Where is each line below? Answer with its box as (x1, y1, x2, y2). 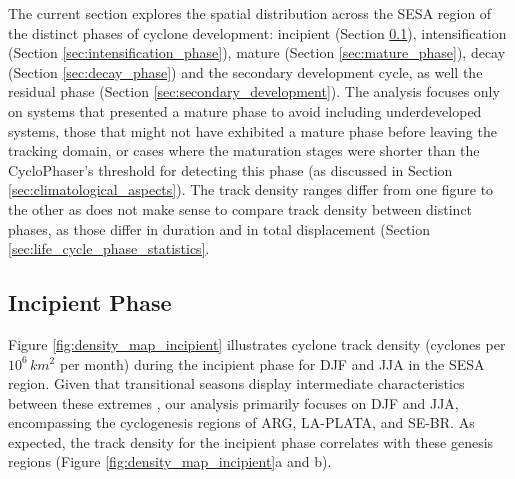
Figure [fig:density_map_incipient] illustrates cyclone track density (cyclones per (8, 333, 506, 354)
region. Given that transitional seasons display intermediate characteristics (8, 373, 465, 394)
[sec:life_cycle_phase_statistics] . (8, 238, 210, 259)
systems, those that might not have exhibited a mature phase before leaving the (8, 120, 497, 141)
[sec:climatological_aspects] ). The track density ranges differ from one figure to (8, 179, 494, 200)
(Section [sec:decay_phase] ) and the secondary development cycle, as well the (8, 61, 483, 82)
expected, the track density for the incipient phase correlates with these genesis (8, 431, 494, 452)
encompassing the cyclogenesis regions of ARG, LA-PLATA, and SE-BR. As (8, 412, 475, 433)
